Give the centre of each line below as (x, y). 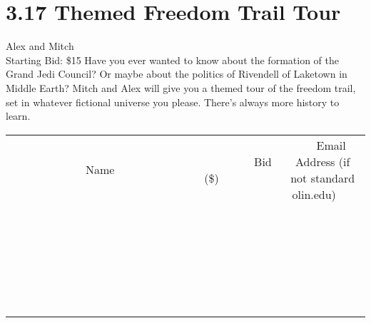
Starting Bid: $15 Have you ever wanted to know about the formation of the (172, 60)
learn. (18, 116)
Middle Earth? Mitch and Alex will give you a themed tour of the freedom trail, (181, 87)
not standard (323, 178)
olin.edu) (314, 194)
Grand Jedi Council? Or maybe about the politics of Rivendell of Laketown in (177, 74)
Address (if (323, 161)
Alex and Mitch (40, 46)
